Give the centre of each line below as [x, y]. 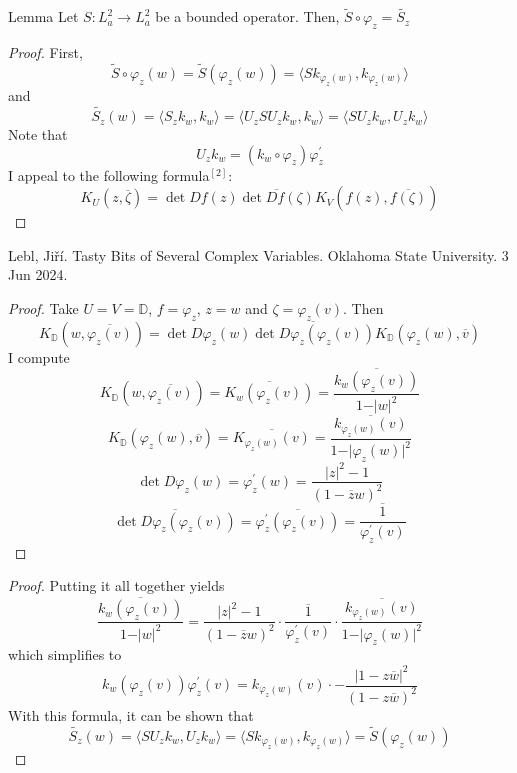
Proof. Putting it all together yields [116, 585]
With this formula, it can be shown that [131, 714]
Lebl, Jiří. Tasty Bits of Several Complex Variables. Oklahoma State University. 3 [258, 254]
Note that [38, 134]
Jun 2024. [38, 274]
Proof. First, [45, 52]
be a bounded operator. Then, [247, 16]
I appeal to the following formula [109, 174]
